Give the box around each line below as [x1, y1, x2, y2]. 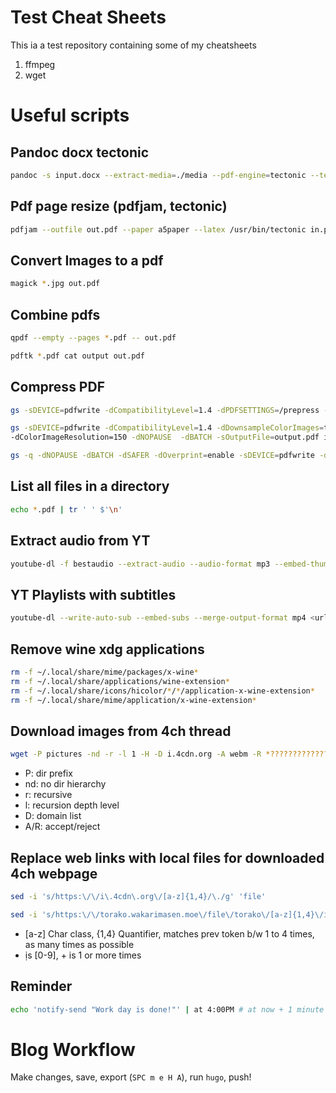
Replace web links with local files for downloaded [10, 849, 325, 866]
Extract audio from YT [10, 532, 151, 550]
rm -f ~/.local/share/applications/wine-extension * [10, 676, 230, 686]
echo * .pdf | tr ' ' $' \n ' [10, 504, 123, 515]
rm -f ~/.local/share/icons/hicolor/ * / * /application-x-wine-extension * [10, 686, 315, 696]
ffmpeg [24, 58, 56, 70]
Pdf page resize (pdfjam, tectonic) [10, 198, 228, 215]
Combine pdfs [10, 306, 101, 323]
